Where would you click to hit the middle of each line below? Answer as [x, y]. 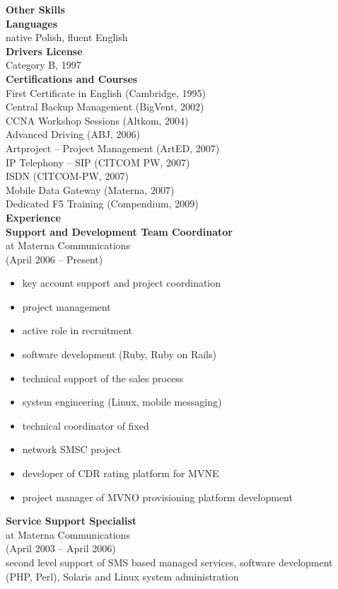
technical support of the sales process [103, 378]
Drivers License [44, 51]
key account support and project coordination [122, 283]
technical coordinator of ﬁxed [86, 425]
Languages [32, 23]
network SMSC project [72, 449]
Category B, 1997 [43, 65]
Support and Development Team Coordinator [119, 231]
